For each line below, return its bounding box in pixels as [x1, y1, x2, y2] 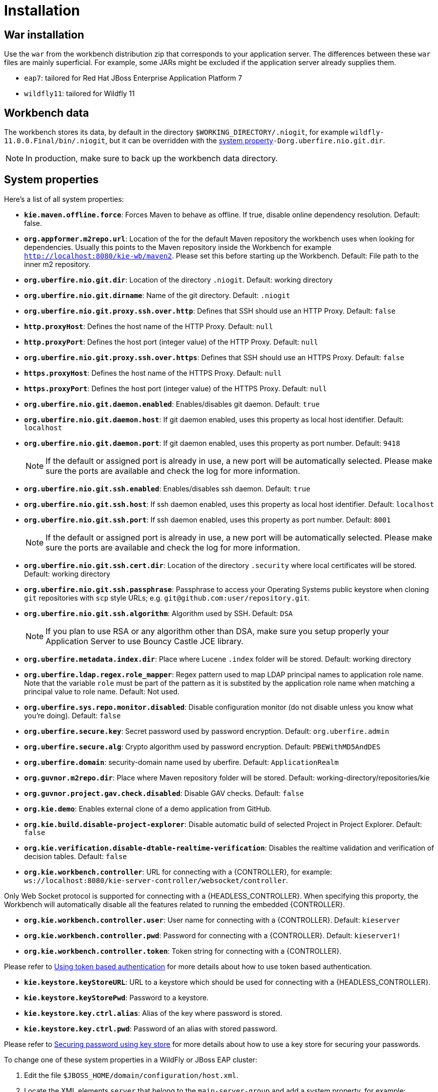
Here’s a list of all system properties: [4, 194, 124, 203]
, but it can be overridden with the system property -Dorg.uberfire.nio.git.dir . [105, 136, 385, 145]
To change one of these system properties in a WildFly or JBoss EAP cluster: [4, 1055, 258, 1064]
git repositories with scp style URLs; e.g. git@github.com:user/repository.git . [24, 593, 310, 602]
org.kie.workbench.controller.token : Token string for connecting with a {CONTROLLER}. [24, 946, 342, 955]
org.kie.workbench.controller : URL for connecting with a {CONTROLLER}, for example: [24, 867, 332, 876]
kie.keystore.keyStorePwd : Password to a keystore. [24, 993, 209, 1002]
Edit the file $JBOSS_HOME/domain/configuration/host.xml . [24, 1070, 239, 1079]
